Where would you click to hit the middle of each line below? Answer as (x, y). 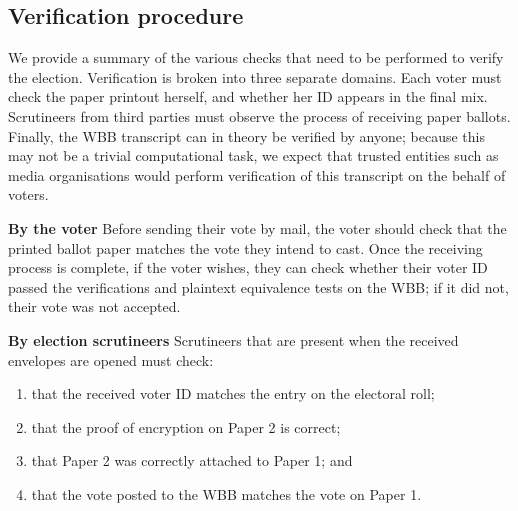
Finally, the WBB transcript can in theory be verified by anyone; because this (246, 135)
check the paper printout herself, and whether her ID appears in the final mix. (248, 96)
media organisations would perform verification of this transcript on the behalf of (257, 174)
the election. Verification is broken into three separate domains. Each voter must (255, 76)
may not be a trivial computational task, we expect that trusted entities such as (253, 155)
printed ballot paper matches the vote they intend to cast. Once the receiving (245, 247)
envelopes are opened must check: (111, 359)
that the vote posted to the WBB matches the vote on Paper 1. (226, 493)
